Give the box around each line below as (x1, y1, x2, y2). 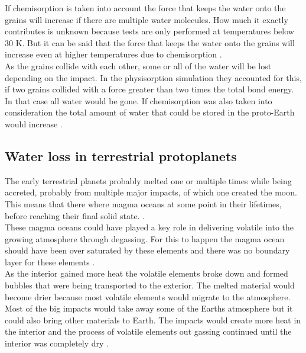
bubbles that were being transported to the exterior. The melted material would (5, 279, 295, 291)
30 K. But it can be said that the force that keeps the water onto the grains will (5, 36, 295, 49)
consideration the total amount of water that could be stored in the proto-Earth (5, 106, 295, 118)
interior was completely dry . (5, 337, 109, 349)
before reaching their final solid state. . (5, 209, 145, 222)
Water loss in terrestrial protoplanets (5, 146, 237, 165)
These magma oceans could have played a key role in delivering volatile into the (5, 221, 294, 233)
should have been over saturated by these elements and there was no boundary (5, 244, 290, 256)
